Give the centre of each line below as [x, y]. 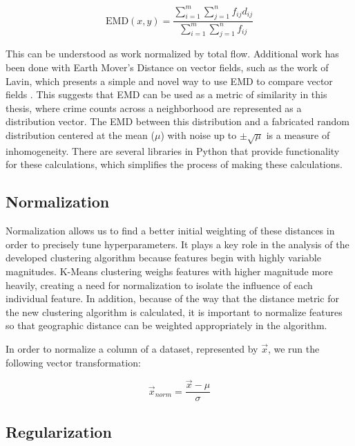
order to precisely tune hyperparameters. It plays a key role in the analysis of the [177, 244]
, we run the [294, 348]
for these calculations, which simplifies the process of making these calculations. [174, 164]
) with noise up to [199, 135]
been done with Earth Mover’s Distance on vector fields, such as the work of [167, 67]
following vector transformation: [73, 362]
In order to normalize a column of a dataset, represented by [132, 348]
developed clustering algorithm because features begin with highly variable [163, 258]
